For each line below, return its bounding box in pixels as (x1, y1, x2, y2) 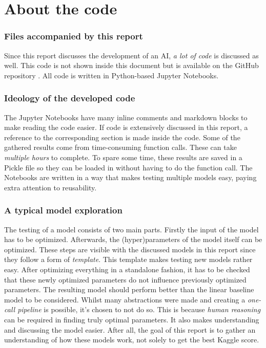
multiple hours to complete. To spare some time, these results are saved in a (4, 151, 242, 162)
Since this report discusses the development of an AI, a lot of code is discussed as (4, 50, 259, 60)
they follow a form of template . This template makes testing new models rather (4, 254, 253, 265)
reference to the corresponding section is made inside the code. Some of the (4, 132, 240, 142)
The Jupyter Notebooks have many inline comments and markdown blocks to (4, 112, 248, 122)
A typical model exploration (4, 204, 122, 216)
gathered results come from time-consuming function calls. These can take (4, 142, 237, 153)
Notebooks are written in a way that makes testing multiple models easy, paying (4, 172, 257, 183)
